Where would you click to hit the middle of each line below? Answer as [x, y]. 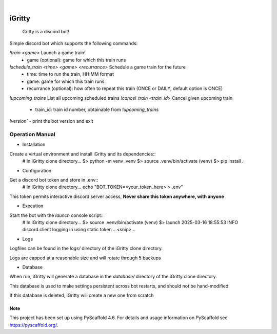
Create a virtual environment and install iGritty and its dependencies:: [83, 154]
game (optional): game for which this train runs [76, 60]
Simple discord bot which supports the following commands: [74, 43]
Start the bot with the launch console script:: [56, 215]
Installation [34, 144]
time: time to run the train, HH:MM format [70, 74]
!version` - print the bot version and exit [51, 121]
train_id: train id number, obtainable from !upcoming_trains [97, 109]
